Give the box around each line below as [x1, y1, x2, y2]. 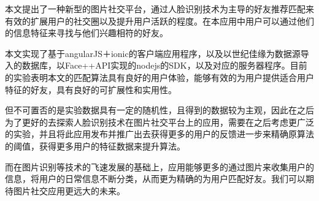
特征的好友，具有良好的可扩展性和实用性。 [5, 83, 177, 96]
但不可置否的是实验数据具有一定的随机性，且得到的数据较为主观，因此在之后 [5, 104, 314, 116]
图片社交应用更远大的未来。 [13, 184, 125, 197]
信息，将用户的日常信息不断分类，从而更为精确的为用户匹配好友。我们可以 [5, 172, 306, 185]
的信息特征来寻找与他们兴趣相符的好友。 [5, 26, 168, 39]
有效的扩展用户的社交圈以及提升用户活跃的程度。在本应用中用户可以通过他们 [5, 14, 314, 27]
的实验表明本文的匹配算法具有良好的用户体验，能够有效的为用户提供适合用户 [5, 70, 314, 83]
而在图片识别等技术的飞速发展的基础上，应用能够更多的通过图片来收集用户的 [5, 160, 314, 173]
